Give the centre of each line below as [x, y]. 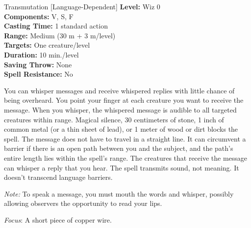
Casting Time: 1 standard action [56, 26]
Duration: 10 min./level [41, 54]
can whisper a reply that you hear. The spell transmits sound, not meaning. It [122, 167]
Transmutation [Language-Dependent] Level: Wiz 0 [82, 6]
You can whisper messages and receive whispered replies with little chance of [119, 90]
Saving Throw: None [38, 64]
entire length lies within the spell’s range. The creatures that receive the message [126, 157]
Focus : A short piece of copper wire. [58, 219]
